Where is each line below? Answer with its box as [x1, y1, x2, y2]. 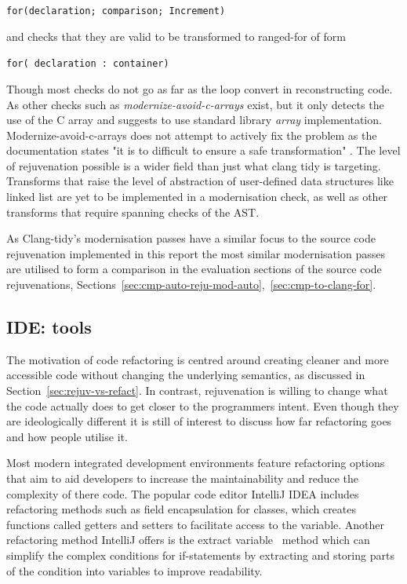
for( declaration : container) [6, 58, 169, 70]
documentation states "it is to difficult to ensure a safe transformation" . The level [6, 142, 401, 159]
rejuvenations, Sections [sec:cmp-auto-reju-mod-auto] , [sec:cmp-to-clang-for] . [6, 276, 376, 293]
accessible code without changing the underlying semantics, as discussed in [6, 367, 365, 383]
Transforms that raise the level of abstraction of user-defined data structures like [6, 173, 394, 189]
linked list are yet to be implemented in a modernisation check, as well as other [6, 188, 388, 205]
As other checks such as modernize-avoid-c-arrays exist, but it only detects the [6, 96, 384, 112]
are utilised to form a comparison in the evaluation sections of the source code [6, 261, 382, 277]
